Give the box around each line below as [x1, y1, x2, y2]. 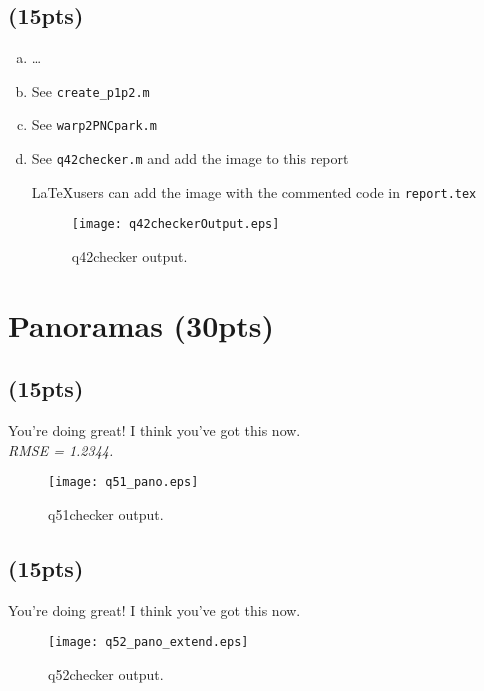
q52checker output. [48, 664, 164, 685]
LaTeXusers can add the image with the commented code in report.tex [31, 181, 477, 202]
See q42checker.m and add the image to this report [31, 148, 349, 169]
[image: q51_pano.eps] [48, 475, 199, 490]
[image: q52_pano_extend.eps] [48, 635, 249, 650]
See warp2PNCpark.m [31, 114, 157, 135]
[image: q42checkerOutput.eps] [71, 217, 280, 232]
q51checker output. [48, 504, 164, 525]
